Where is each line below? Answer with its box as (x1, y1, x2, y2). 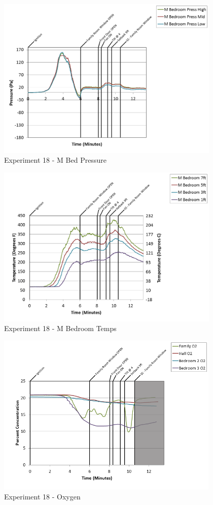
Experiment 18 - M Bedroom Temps (4, 323, 117, 334)
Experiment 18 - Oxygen (4, 491, 81, 502)
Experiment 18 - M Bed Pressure (4, 155, 106, 165)
